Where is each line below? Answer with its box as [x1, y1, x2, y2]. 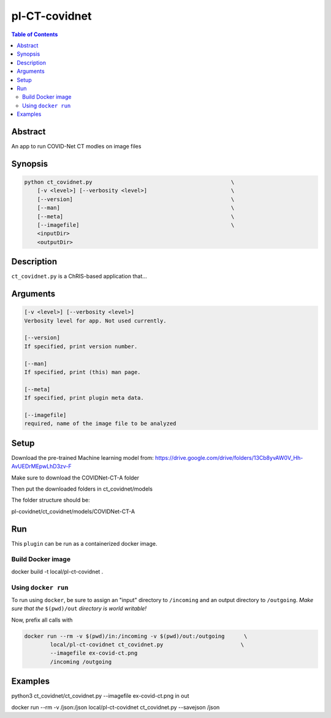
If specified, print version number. [24, 343, 138, 349]
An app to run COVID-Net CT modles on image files [11, 142, 142, 150]
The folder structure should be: [11, 497, 90, 504]
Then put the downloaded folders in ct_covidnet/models [11, 485, 153, 492]
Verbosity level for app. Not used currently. [24, 317, 167, 324]
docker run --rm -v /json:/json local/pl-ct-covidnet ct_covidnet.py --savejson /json [11, 703, 220, 711]
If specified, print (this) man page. [24, 369, 141, 375]
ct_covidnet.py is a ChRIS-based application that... [11, 273, 147, 280]
